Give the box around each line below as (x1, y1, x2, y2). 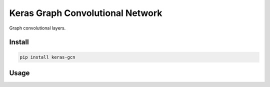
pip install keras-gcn (19, 54, 75, 60)
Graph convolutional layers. (9, 25, 66, 31)
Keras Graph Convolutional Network (9, 7, 162, 18)
